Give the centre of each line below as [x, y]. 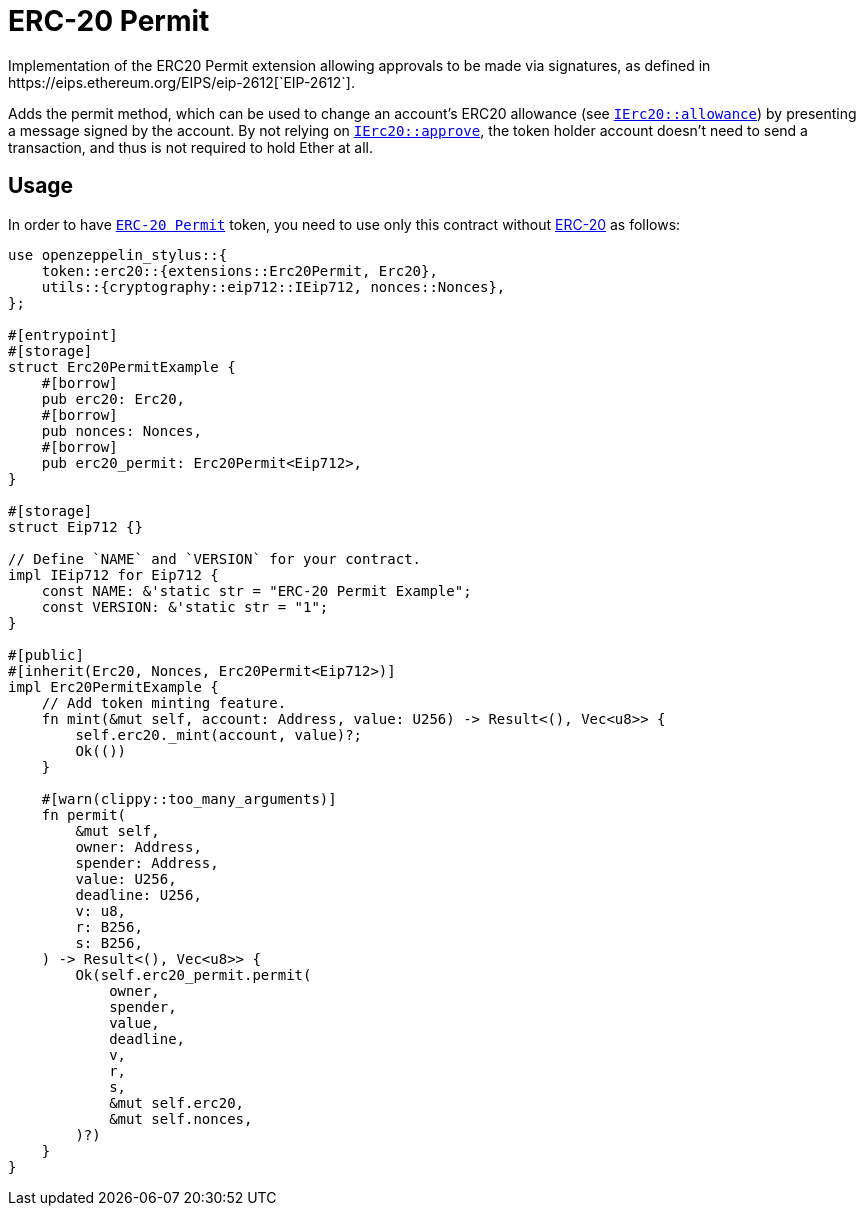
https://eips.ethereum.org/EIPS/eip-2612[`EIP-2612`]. [181, 82]
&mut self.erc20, [177, 1102]
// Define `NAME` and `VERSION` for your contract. [215, 558]
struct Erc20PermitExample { [122, 366]
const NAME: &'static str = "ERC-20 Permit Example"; [256, 590]
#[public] [46, 654]
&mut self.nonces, [181, 1118]
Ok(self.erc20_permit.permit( [193, 974]
